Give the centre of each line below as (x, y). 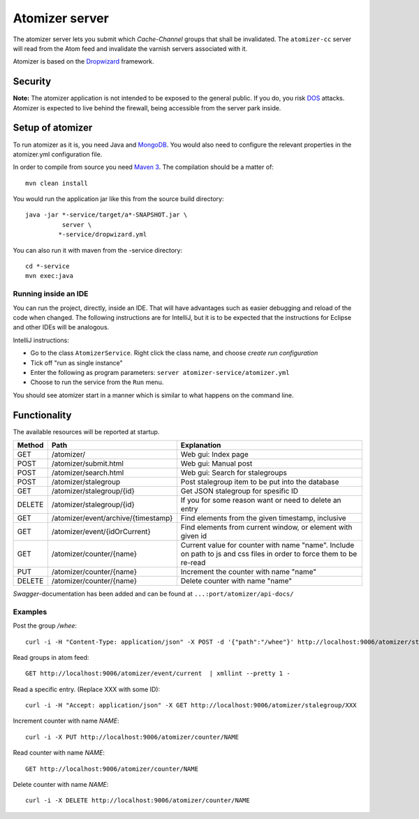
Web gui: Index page (214, 454)
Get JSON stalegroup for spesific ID (240, 491)
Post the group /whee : (45, 626)
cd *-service (47, 266)
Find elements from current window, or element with (266, 527)
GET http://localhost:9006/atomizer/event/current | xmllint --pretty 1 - (158, 673)
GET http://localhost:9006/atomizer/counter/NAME (112, 769)
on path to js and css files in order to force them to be (269, 554)
